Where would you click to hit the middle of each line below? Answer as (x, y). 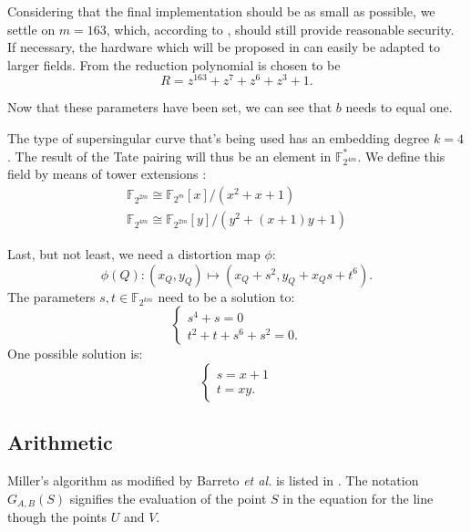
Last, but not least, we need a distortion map (134, 254)
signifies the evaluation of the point (168, 498)
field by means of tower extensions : (107, 174)
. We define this (401, 156)
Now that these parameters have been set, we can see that (170, 107)
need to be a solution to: (226, 296)
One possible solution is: (75, 354)
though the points (57, 517)
